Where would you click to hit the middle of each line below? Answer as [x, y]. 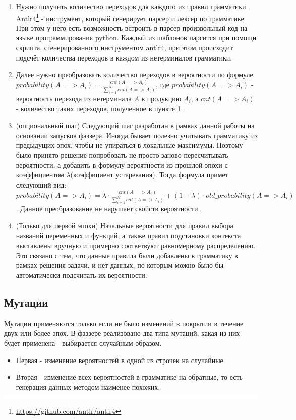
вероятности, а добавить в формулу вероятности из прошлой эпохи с [122, 165]
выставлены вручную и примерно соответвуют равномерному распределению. [136, 245]
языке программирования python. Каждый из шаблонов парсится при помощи [136, 38]
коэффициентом [40, 175]
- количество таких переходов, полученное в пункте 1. [99, 108]
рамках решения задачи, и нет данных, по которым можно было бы [120, 265]
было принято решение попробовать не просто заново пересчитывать [122, 155]
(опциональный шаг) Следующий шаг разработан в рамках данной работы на [135, 125]
